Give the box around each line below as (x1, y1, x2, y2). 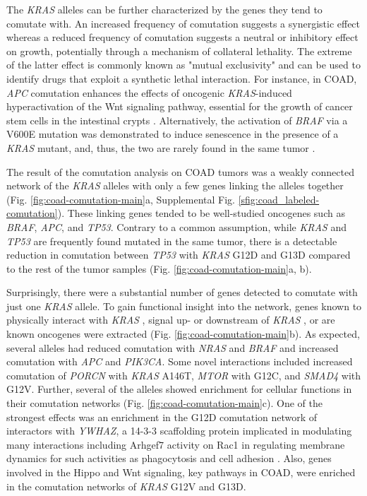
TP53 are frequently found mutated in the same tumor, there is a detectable (6, 233, 337, 248)
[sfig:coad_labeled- (238, 191, 320, 206)
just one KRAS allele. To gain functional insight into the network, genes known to (6, 298, 362, 313)
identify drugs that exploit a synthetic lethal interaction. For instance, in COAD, (6, 71, 357, 85)
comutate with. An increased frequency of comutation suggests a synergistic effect (6, 16, 361, 30)
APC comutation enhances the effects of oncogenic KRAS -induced (6, 85, 292, 100)
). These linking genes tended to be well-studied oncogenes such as (57, 206, 345, 220)
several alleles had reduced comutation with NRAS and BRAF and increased (6, 340, 339, 355)
